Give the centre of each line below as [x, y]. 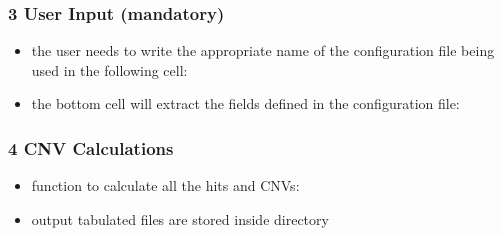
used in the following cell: [109, 69]
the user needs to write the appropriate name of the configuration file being [263, 50]
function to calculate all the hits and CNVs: [165, 185]
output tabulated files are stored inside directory [180, 218]
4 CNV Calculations [91, 147]
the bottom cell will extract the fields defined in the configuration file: [245, 103]
